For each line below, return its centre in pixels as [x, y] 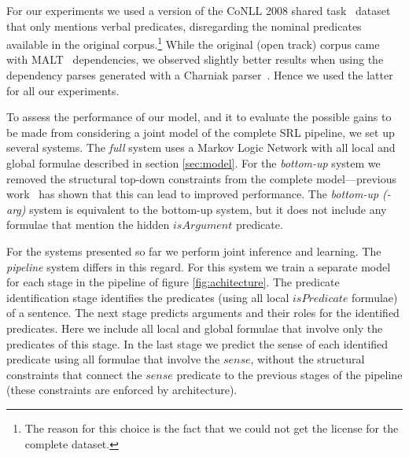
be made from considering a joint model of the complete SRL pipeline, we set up [201, 132]
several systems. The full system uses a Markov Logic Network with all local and [201, 147]
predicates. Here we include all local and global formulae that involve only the [195, 328]
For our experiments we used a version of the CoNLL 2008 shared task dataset [199, 10]
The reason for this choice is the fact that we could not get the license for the [212, 428]
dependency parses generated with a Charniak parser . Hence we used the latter [200, 75]
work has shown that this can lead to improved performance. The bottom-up [193, 194]
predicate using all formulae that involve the [113, 359]
